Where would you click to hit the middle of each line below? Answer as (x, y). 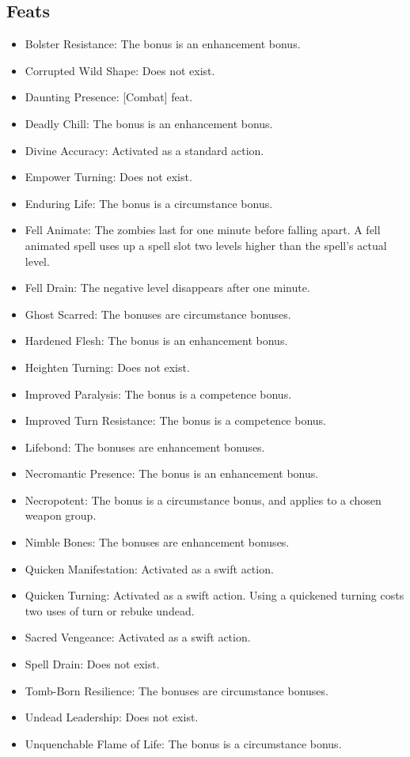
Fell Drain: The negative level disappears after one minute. (167, 288)
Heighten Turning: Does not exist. (107, 367)
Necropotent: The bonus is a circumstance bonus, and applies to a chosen (203, 500)
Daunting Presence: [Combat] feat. (109, 97)
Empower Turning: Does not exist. (108, 177)
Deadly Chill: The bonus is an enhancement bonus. (149, 123)
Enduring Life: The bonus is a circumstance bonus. (149, 203)
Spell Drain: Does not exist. (92, 664)
